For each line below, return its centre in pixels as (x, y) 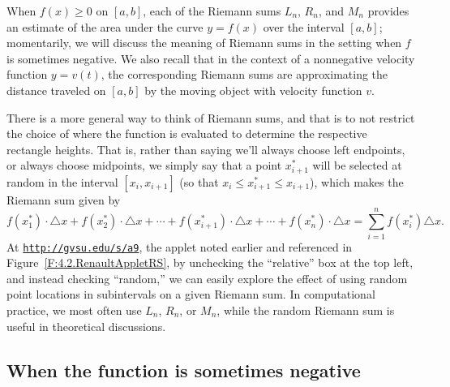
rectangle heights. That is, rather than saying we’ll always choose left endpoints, (206, 149)
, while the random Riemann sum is (306, 310)
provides (388, 11)
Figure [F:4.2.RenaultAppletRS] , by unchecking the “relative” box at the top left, (210, 262)
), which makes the (357, 181)
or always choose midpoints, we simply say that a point (144, 165)
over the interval (304, 26)
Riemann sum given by (64, 199)
